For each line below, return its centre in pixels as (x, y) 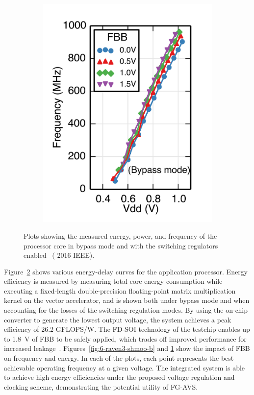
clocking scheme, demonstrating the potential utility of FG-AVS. (101, 386)
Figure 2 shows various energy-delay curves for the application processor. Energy (126, 271)
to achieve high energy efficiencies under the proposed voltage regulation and (119, 377)
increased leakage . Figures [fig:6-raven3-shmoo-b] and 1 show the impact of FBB (127, 348)
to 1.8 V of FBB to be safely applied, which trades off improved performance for (125, 338)
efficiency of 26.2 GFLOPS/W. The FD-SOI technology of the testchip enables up (127, 329)
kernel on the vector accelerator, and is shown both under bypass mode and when (127, 300)
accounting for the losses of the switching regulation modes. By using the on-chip (126, 310)
